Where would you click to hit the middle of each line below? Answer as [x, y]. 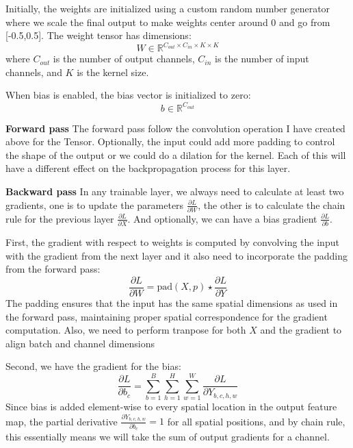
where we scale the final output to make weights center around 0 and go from [168, 22]
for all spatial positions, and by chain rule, [256, 421]
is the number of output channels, [124, 59]
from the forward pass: [53, 269]
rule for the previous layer [60, 218]
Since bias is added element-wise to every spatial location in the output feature [171, 407]
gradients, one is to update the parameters [95, 204]
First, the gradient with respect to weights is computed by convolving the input [172, 242]
